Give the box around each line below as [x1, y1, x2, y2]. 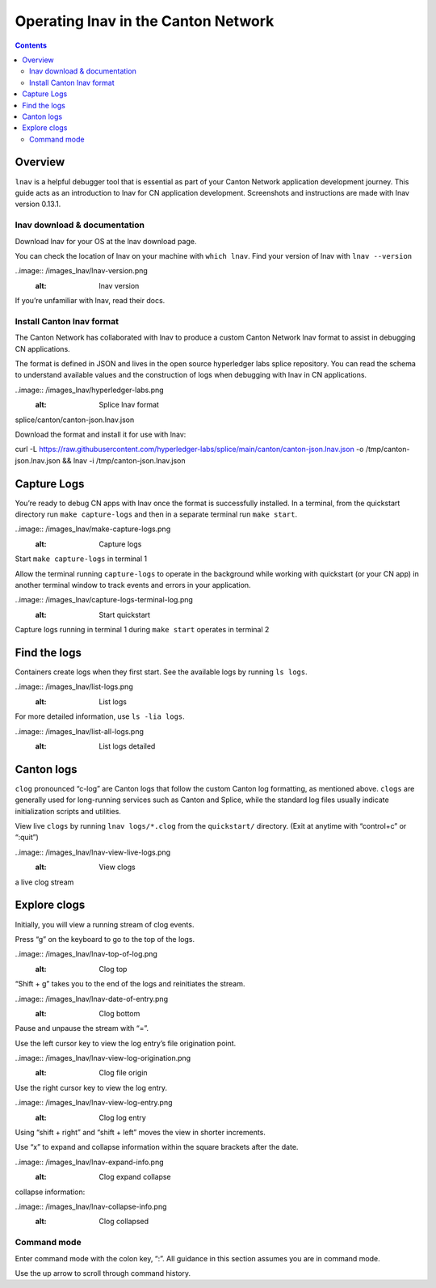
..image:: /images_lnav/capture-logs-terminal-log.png [15, 595, 194, 605]
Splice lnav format [99, 400, 159, 410]
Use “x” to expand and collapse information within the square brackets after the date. [15, 1142, 299, 1152]
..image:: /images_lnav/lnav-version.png [15, 266, 149, 276]
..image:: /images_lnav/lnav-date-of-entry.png [15, 994, 169, 1003]
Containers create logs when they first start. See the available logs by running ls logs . [15, 667, 308, 677]
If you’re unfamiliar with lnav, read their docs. [15, 296, 166, 306]
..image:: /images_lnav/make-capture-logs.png [15, 524, 171, 534]
